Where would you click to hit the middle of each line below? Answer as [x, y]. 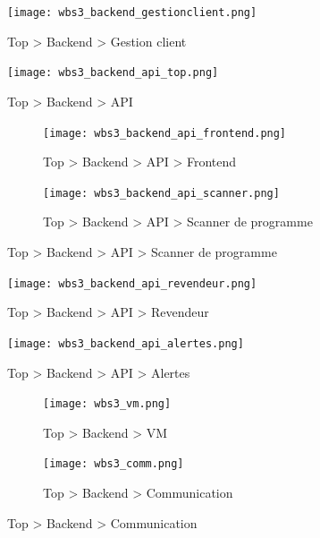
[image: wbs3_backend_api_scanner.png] [161, 193]
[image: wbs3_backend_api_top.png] [113, 73]
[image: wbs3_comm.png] [114, 464]
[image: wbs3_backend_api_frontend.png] [165, 133]
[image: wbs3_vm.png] [107, 404]
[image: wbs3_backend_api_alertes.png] [126, 343]
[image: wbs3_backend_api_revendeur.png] [132, 283]
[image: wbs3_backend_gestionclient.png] [132, 13]
